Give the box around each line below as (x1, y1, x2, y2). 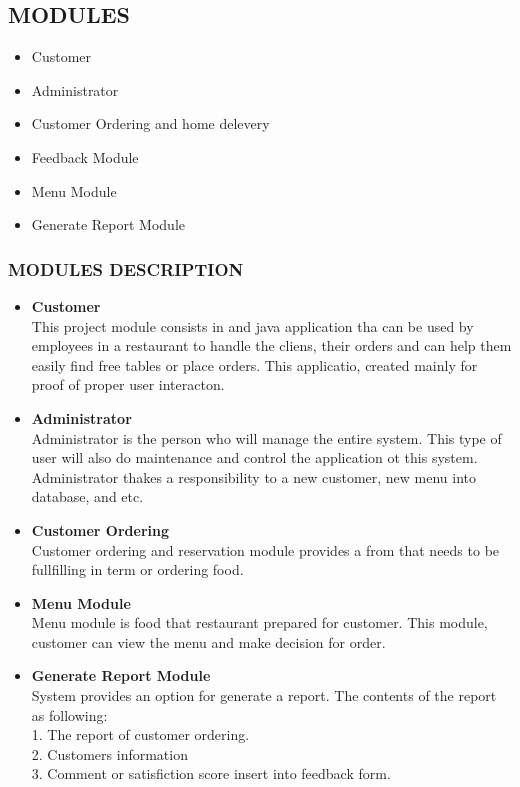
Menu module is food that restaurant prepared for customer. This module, (31, 612, 488, 633)
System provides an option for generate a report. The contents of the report (31, 685, 497, 706)
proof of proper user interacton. (31, 374, 225, 395)
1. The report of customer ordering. (31, 724, 250, 745)
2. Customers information (31, 743, 188, 764)
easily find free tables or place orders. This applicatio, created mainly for (31, 354, 478, 375)
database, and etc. (31, 486, 144, 507)
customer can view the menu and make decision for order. (31, 631, 386, 652)
